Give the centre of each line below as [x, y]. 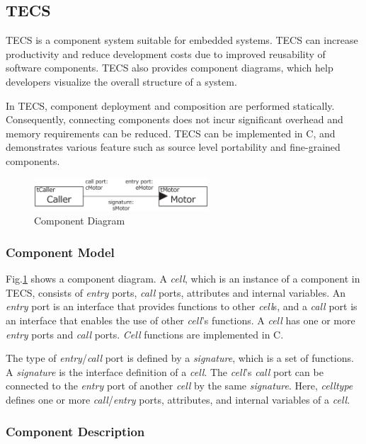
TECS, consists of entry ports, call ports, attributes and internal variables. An [176, 292]
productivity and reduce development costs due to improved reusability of [166, 53]
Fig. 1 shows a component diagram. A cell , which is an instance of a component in [183, 279]
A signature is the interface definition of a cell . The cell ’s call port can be [165, 371]
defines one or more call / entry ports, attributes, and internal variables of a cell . [178, 399]
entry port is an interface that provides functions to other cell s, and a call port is [182, 306]
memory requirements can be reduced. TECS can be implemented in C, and [171, 133]
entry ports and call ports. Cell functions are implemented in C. [145, 334]
